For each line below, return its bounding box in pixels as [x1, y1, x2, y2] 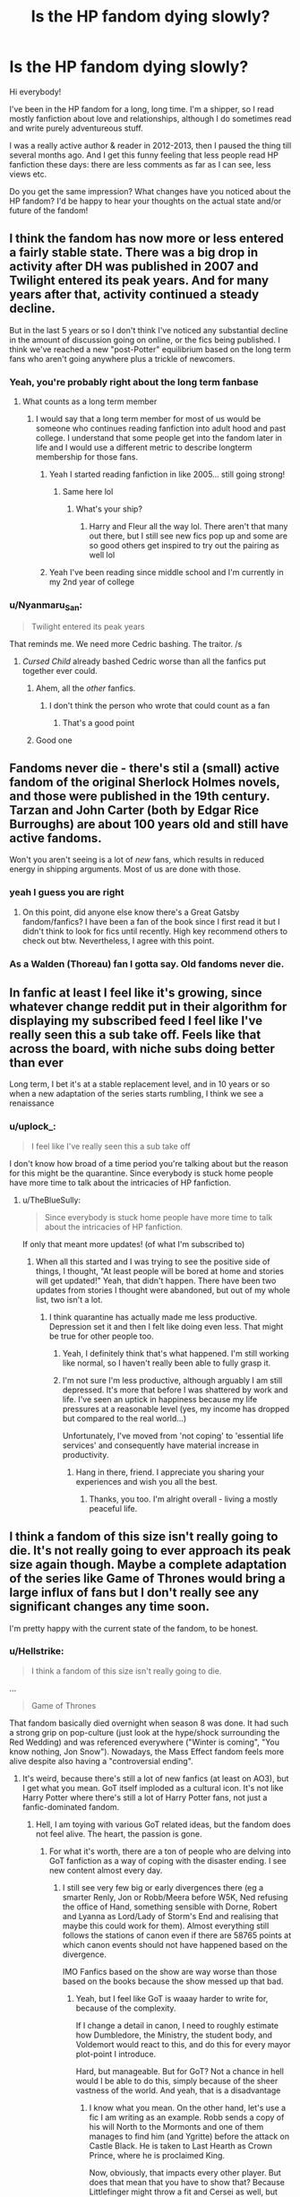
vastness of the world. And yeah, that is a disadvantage [75, 2085, 281, 2096]
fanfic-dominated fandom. [21, 1801, 120, 1812]
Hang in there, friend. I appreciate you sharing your [75, 1467, 265, 1478]
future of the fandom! [9, 204, 89, 216]
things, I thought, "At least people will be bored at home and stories [35, 1265, 285, 1276]
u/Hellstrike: [9, 1645, 64, 1658]
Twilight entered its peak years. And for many [9, 273, 270, 289]
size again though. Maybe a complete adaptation [9, 1557, 287, 1572]
